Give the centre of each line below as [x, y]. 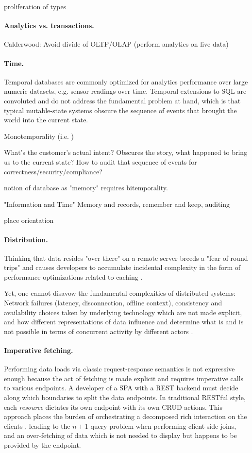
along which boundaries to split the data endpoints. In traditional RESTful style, [125, 397]
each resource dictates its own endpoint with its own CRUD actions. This [113, 407]
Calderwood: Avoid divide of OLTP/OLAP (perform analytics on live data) [116, 44]
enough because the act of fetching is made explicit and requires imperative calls [124, 378]
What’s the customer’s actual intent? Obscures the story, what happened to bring [126, 152]
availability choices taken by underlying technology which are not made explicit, [123, 312]
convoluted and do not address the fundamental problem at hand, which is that [122, 100]
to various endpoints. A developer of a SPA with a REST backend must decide [121, 388]
